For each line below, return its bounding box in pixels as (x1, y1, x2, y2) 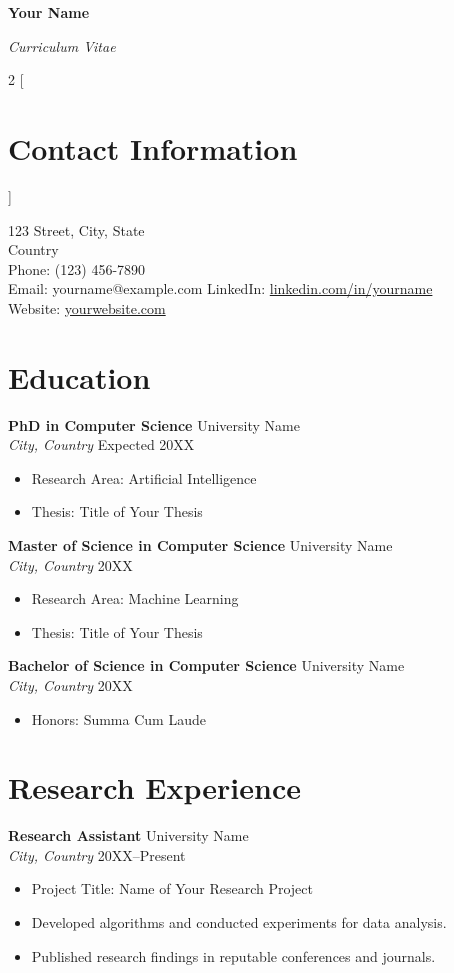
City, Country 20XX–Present (8, 844, 186, 865)
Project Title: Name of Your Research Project (31, 878, 313, 899)
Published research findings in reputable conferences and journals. (31, 945, 436, 966)
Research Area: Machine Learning (31, 588, 239, 609)
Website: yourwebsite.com (8, 297, 166, 318)
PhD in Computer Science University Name (8, 414, 300, 435)
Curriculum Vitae (8, 35, 116, 56)
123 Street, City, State (8, 219, 145, 240)
